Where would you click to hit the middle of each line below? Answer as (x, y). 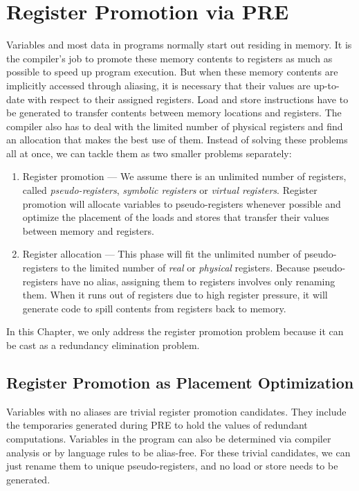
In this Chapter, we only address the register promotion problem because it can (175, 331)
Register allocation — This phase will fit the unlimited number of (162, 254)
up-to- (326, 85)
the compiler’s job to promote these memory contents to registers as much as (169, 58)
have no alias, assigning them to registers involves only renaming (198, 281)
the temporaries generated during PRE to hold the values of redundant (157, 425)
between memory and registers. (88, 230)
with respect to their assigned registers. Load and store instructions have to (188, 99)
